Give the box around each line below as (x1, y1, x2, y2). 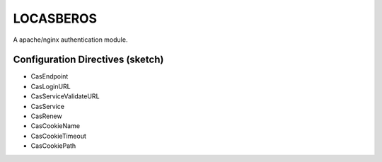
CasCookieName (30, 122, 81, 130)
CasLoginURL (30, 82, 71, 91)
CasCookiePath (30, 141, 76, 150)
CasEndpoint (30, 72, 69, 81)
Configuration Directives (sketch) (13, 54, 164, 66)
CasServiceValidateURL (30, 92, 100, 100)
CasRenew (30, 112, 63, 120)
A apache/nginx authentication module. (13, 35, 128, 44)
